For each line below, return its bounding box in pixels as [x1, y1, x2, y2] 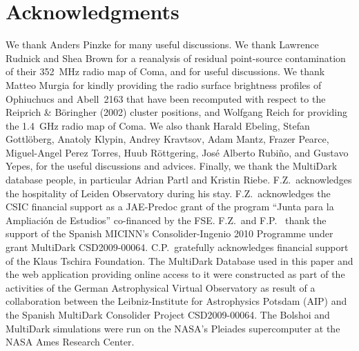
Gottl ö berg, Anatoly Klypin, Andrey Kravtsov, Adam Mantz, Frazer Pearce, [6, 132, 329, 146]
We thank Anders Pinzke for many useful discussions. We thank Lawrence [6, 37, 319, 52]
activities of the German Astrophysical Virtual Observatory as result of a [6, 280, 316, 294]
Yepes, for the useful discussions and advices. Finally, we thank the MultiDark [6, 159, 338, 173]
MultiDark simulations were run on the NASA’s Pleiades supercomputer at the [6, 321, 340, 335]
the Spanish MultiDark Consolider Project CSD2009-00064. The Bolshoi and [6, 308, 330, 321]
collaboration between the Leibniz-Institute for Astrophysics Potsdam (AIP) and [6, 294, 347, 308]
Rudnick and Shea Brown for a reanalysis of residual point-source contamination [6, 50, 346, 65]
